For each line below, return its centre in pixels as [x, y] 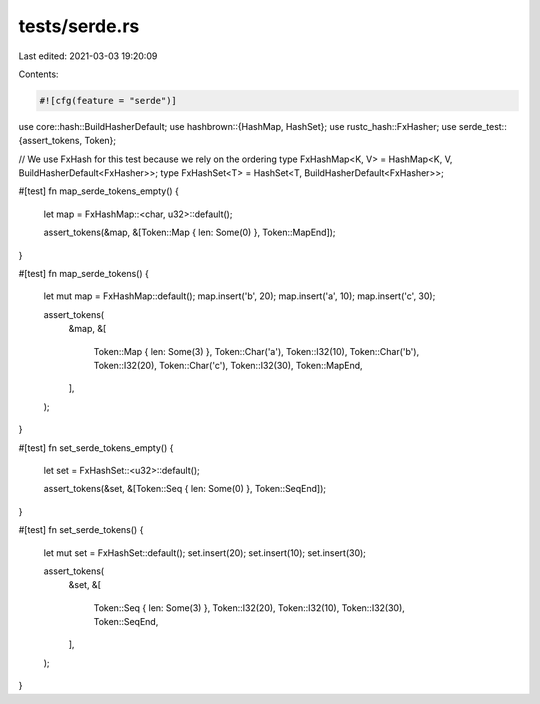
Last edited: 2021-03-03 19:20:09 [88, 56]
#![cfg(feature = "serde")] [108, 100]
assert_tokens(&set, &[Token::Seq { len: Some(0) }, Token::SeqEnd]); [185, 489]
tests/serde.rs [79, 26]
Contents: [38, 74]
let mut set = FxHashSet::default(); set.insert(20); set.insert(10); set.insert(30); [205, 552]
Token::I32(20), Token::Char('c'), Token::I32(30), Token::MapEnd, [228, 365]
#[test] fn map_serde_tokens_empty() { [99, 191]
